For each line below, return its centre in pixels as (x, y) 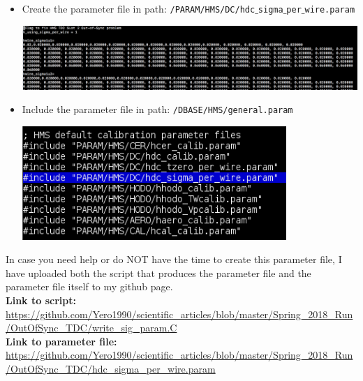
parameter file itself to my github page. (89, 286)
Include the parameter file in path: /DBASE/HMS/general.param (157, 109)
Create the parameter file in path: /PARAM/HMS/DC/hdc (139, 8)
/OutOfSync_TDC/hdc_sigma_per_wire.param (111, 368)
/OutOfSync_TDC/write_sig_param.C (91, 328)
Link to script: (41, 300)
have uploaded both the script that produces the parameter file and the (158, 272)
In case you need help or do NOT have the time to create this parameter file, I (174, 259)
